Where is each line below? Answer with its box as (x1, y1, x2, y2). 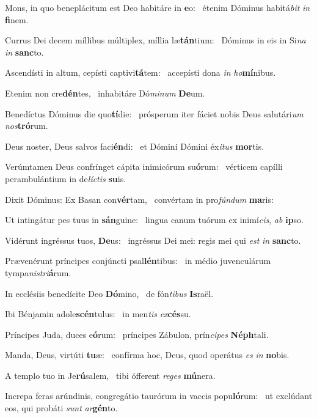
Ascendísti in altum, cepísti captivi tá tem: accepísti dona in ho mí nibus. (5, 66, 276, 79)
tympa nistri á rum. (5, 266, 71, 279)
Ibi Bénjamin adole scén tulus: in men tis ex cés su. (5, 307, 191, 320)
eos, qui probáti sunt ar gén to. (5, 402, 118, 414)
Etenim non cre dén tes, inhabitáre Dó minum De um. (5, 86, 205, 99)
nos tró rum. (5, 119, 48, 132)
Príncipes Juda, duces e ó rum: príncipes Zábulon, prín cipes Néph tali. (5, 328, 269, 340)
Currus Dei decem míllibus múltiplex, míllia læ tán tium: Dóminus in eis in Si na (5, 34, 306, 46)
